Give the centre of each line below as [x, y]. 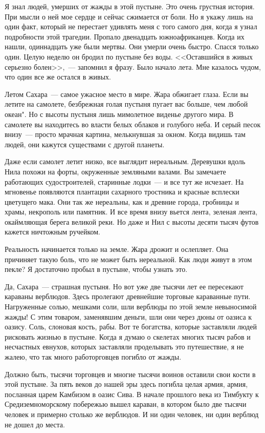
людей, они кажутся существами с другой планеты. [85, 144]
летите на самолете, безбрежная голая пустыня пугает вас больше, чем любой [126, 104]
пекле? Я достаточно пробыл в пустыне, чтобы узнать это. [96, 269]
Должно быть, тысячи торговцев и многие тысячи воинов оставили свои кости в [130, 374]
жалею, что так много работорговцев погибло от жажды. [93, 357]
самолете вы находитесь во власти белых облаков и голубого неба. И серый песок [133, 124]
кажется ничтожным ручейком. [52, 232]
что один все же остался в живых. [58, 77]
